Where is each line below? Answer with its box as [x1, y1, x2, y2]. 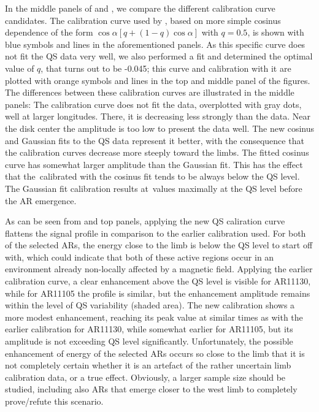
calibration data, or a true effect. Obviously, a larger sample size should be [5, 370, 286, 383]
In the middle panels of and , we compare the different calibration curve [5, 2, 275, 14]
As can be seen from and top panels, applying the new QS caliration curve [5, 215, 285, 227]
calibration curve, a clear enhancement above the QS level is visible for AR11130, [5, 275, 311, 288]
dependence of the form [5, 26, 93, 39]
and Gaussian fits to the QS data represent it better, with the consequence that [5, 134, 304, 147]
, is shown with [247, 26, 304, 39]
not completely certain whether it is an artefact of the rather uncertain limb [5, 359, 291, 372]
